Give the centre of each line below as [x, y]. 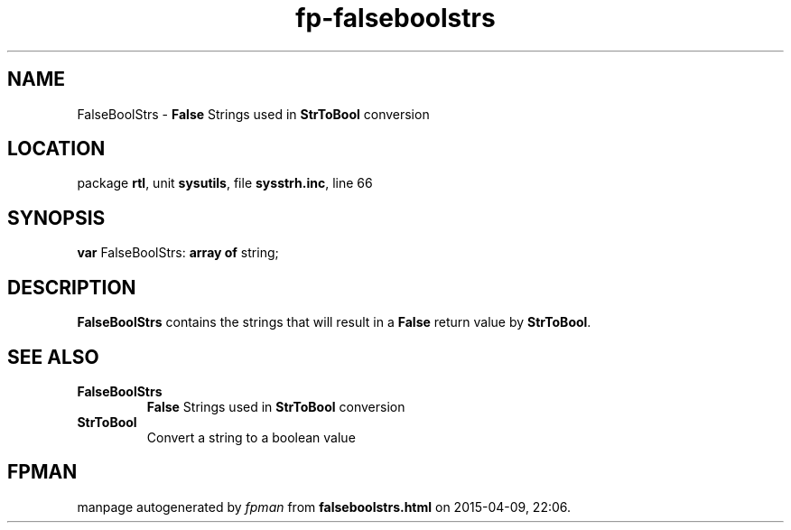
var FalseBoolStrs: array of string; [178, 253]
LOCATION [56, 149]
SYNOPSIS [56, 218]
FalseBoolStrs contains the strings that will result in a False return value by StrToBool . [334, 322]
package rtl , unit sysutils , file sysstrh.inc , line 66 [225, 183]
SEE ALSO [53, 357]
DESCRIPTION [72, 287]
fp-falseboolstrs [395, 18]
